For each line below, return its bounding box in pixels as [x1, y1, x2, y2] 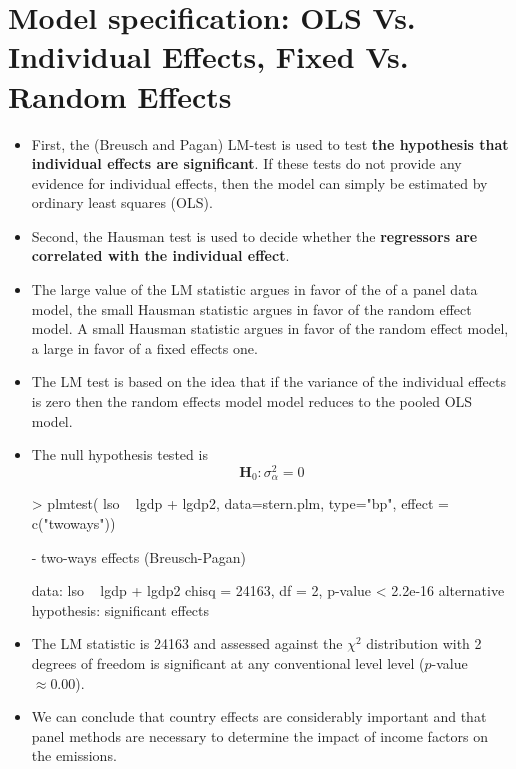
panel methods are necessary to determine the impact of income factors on [31, 725, 488, 746]
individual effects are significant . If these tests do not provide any [31, 153, 462, 174]
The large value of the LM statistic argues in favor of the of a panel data [31, 279, 478, 300]
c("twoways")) [31, 512, 116, 533]
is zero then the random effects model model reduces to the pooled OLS [31, 391, 473, 412]
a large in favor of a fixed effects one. [31, 337, 258, 358]
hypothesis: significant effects [31, 599, 210, 620]
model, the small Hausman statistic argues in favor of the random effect [31, 298, 472, 319]
